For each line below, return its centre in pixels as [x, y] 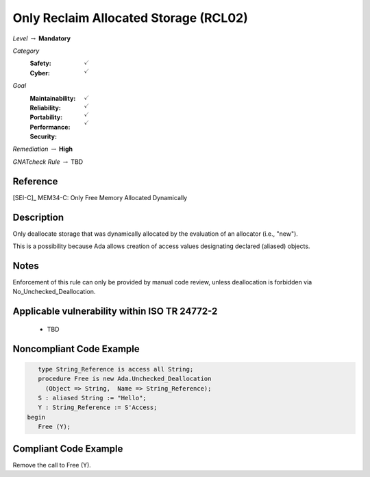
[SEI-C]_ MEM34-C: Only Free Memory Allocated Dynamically [100, 197]
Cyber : [40, 73]
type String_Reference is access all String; [116, 369]
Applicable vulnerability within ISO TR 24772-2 [115, 311]
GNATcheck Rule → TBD [48, 162]
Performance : [50, 127]
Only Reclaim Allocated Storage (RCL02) [130, 18]
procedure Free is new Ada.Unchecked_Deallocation [125, 379]
